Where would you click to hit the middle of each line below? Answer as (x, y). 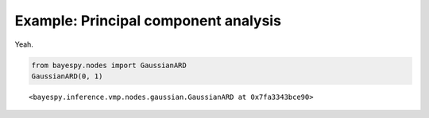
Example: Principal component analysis (148, 21)
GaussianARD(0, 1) (67, 76)
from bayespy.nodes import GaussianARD (109, 65)
